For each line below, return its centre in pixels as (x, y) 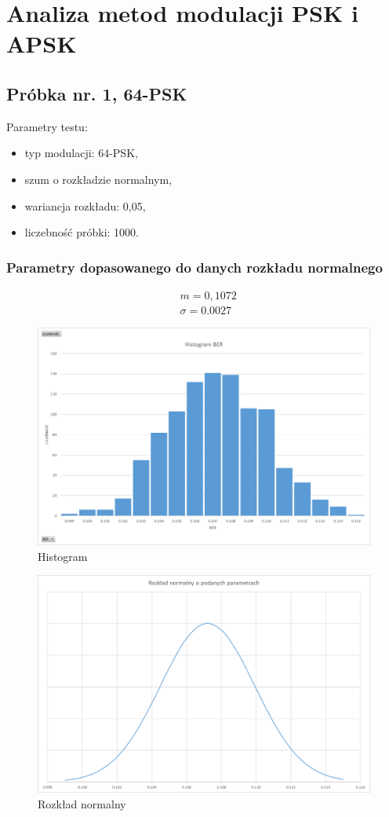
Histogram (63, 556)
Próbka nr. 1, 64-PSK (97, 93)
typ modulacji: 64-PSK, (81, 153)
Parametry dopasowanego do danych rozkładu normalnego (194, 267)
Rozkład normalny (82, 803)
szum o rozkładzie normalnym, (98, 179)
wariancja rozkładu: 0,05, (85, 205)
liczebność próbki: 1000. (82, 232)
